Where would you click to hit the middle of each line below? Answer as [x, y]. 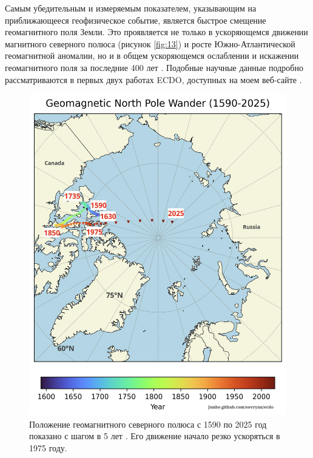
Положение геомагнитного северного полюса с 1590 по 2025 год [148, 424]
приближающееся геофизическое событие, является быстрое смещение [136, 20]
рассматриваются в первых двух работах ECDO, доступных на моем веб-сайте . [153, 79]
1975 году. [48, 448]
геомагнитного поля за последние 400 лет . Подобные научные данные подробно [154, 67]
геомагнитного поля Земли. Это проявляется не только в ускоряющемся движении [156, 32]
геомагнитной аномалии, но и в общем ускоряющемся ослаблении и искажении [152, 56]
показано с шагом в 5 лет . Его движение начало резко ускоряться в [155, 436]
